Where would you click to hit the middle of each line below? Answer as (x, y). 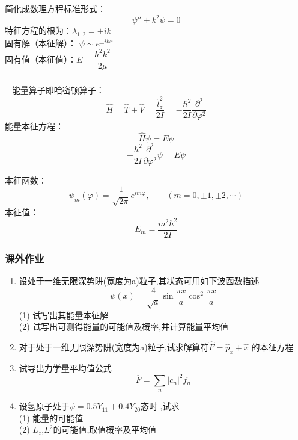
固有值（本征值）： (41, 59)
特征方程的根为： (38, 30)
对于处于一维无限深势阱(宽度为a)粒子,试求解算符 (114, 346)
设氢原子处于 (44, 406)
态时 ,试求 (160, 406)
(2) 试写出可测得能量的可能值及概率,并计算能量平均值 (124, 327)
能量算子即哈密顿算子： (58, 89)
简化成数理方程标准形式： (55, 8)
